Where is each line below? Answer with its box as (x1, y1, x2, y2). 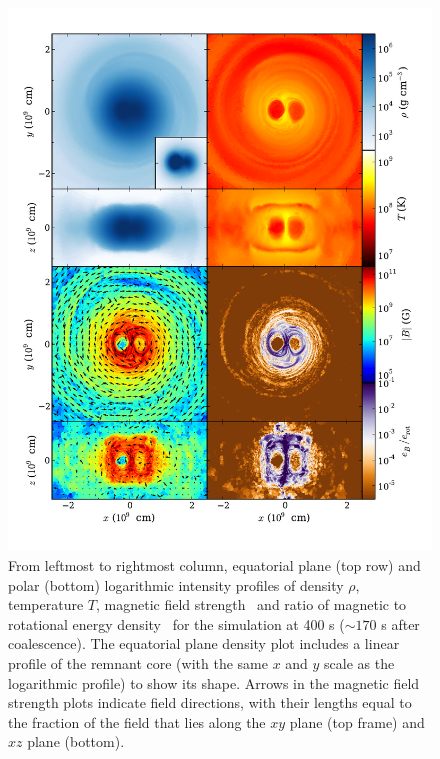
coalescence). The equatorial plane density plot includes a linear (8, 633, 400, 654)
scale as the (324, 652, 395, 673)
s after (381, 613, 420, 634)
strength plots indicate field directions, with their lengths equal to (8, 692, 412, 713)
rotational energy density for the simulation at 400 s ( (8, 613, 345, 634)
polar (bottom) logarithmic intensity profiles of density (8, 574, 344, 595)
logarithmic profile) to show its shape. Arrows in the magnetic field (8, 672, 420, 693)
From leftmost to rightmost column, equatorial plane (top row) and (8, 554, 421, 575)
